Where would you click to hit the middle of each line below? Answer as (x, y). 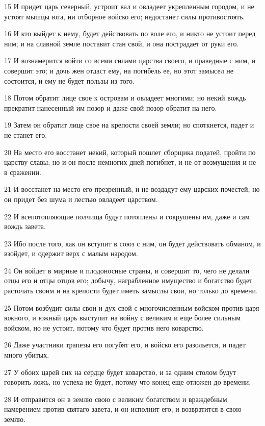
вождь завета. (25, 226)
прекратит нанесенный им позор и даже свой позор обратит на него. (111, 107)
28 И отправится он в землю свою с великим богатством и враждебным (116, 399)
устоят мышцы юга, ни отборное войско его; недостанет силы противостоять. (125, 16)
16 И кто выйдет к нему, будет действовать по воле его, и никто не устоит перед (130, 33)
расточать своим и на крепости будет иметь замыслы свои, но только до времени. (131, 291)
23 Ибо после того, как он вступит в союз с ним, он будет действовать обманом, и (132, 243)
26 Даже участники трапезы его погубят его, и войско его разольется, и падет (125, 345)
